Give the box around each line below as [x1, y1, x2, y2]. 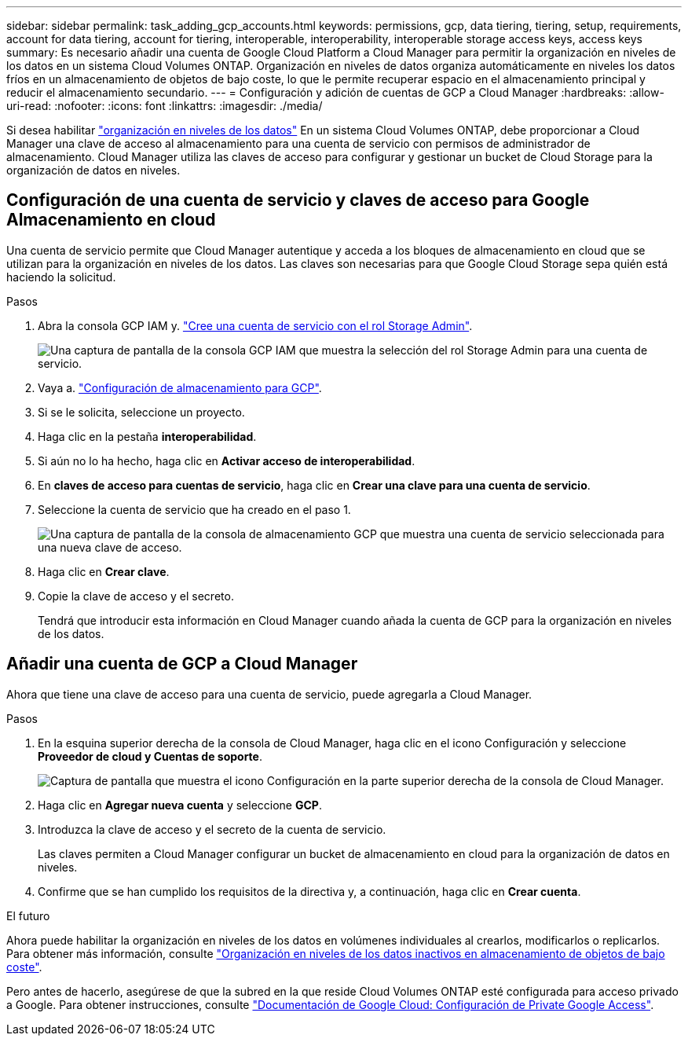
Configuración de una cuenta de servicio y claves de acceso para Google [6, 190, 590, 211]
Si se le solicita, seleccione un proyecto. [38, 405, 245, 419]
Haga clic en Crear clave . [38, 564, 170, 578]
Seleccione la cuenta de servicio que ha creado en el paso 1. [38, 502, 351, 516]
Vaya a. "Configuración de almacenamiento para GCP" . [38, 380, 322, 394]
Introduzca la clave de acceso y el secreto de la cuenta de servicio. [38, 822, 386, 836]
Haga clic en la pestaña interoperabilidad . [38, 429, 257, 443]
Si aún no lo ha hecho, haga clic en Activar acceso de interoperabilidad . [38, 453, 415, 468]
